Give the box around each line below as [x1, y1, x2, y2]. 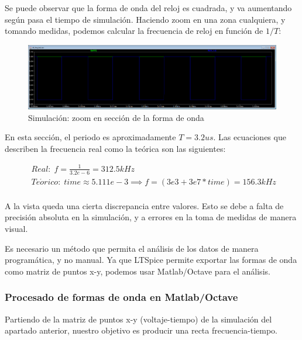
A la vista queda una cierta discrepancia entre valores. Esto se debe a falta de [5, 199, 284, 211]
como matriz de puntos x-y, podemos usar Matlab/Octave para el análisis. [5, 265, 270, 277]
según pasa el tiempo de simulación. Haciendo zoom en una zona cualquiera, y [5, 13, 286, 25]
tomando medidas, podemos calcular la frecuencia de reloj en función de [5, 25, 263, 37]
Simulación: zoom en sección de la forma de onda [28, 111, 204, 123]
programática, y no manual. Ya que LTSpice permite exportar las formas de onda [5, 254, 297, 266]
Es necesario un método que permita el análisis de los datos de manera [5, 242, 259, 254]
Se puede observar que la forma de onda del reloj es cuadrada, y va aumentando [5, 2, 292, 13]
